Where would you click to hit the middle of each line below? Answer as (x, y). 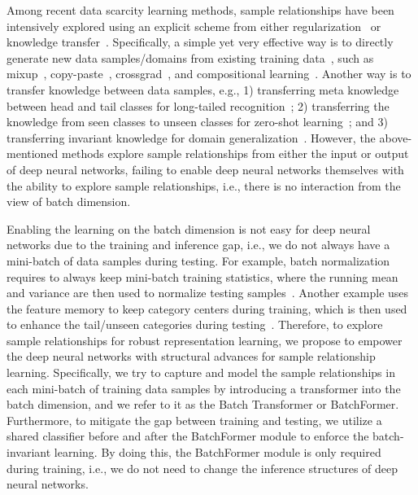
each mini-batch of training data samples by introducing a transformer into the (204, 388)
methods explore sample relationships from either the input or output (235, 153)
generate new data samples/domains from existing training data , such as (190, 57)
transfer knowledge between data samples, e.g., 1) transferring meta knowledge (203, 89)
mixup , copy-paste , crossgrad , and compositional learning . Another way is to (209, 74)
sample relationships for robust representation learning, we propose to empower (205, 340)
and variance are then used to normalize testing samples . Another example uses (208, 293)
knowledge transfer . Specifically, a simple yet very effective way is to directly (200, 42)
